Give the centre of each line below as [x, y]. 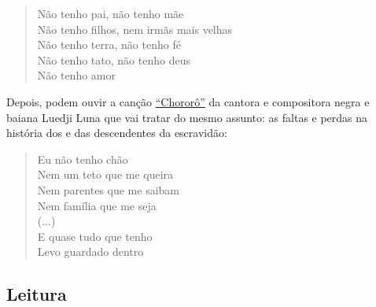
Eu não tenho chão [83, 159]
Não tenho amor [77, 75]
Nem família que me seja [97, 205]
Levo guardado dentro [90, 252]
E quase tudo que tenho [95, 236]
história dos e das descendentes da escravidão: [117, 133]
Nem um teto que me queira [105, 174]
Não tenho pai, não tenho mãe [111, 13]
